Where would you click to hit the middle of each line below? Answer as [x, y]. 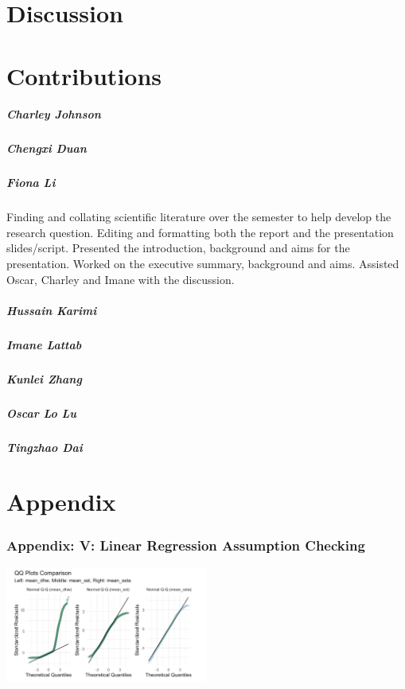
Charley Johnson [54, 114]
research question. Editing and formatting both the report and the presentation [200, 232]
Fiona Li [31, 183]
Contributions [84, 75]
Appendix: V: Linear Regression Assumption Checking [186, 545]
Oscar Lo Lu [41, 413]
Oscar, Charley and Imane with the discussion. [121, 279]
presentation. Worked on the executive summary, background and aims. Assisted [203, 264]
